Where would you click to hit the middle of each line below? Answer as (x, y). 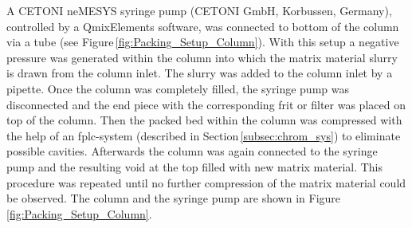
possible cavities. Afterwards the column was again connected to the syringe (192, 151)
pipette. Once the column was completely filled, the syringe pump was (178, 88)
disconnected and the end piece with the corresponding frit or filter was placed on (206, 104)
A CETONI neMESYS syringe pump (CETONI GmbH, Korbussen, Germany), (199, 10)
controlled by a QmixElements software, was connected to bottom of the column (203, 26)
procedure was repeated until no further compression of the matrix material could (206, 182)
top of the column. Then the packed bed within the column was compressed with (204, 120)
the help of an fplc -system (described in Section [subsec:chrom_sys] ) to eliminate (204, 135)
